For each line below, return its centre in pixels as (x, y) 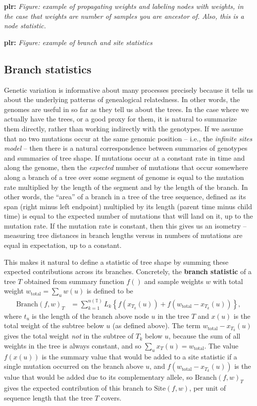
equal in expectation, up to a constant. (63, 245)
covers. (111, 397)
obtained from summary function (74, 281)
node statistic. (25, 26)
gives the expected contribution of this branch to (78, 387)
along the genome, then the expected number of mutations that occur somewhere (126, 167)
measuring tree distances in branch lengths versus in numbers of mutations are (123, 235)
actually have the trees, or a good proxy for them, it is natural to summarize (121, 119)
